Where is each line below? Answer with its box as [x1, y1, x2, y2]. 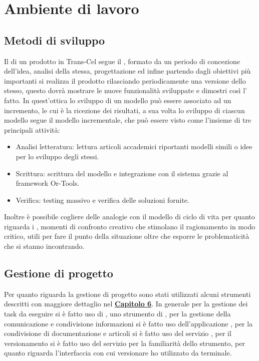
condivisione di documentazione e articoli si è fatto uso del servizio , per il [4, 328, 231, 338]
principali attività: [4, 124, 60, 135]
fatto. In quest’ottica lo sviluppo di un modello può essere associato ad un [4, 95, 231, 105]
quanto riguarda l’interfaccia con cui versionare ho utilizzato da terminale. [4, 347, 232, 358]
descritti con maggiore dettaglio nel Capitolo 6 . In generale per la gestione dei [4, 298, 248, 309]
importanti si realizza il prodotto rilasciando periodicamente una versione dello [4, 75, 246, 86]
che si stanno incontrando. [4, 241, 85, 251]
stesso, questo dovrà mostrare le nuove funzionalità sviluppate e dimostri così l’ [4, 85, 247, 96]
